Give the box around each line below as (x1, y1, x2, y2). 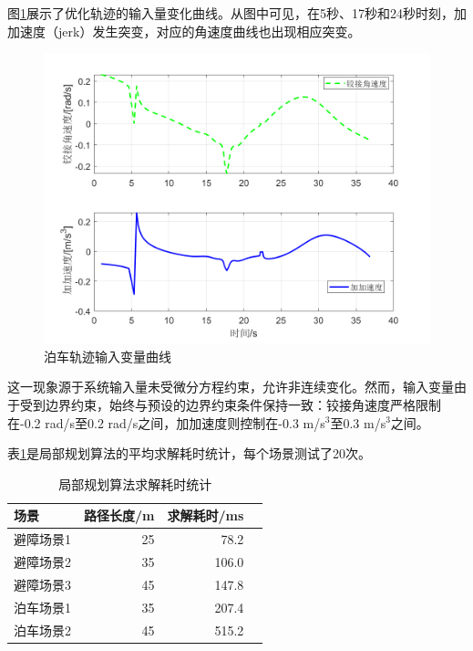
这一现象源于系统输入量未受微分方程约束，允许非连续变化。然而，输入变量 (7, 377, 454, 396)
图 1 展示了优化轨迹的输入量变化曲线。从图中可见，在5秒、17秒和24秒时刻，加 (7, 4, 467, 22)
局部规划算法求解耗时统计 (58, 474, 212, 493)
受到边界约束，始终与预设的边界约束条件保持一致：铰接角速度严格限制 (19, 394, 441, 414)
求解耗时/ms (167, 506, 244, 525)
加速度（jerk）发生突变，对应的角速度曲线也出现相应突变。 (7, 21, 361, 40)
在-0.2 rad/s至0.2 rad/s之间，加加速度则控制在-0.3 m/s (7, 413, 325, 432)
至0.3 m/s (330, 413, 386, 432)
